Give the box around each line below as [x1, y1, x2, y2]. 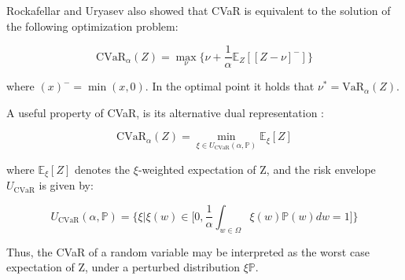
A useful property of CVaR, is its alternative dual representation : [6, 104, 325, 120]
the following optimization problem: [6, 17, 179, 34]
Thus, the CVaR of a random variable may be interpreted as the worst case [6, 243, 370, 260]
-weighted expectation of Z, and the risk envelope [138, 160, 376, 177]
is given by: [39, 177, 94, 193]
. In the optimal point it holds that [145, 78, 315, 94]
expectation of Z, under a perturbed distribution [6, 259, 241, 275]
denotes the [75, 160, 131, 177]
